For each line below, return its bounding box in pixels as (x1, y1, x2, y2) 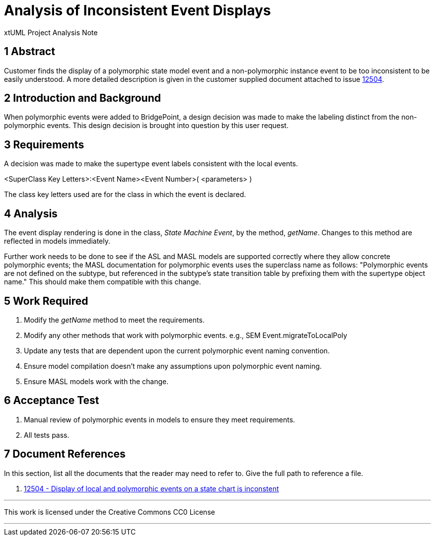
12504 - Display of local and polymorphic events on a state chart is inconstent (24, 484, 279, 493)
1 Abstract (4, 45, 55, 58)
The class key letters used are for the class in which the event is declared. (4, 190, 246, 199)
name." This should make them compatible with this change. (4, 277, 201, 286)
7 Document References (4, 448, 126, 461)
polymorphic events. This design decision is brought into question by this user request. (4, 121, 289, 130)
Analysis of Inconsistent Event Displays (4, 2, 271, 19)
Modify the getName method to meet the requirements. (24, 315, 205, 324)
